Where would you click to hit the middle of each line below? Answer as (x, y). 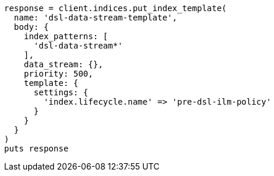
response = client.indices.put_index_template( (116, 8)
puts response (36, 149)
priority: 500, (58, 74)
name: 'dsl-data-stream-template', (96, 18)
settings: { (61, 92)
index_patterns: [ (66, 36)
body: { (31, 27)
